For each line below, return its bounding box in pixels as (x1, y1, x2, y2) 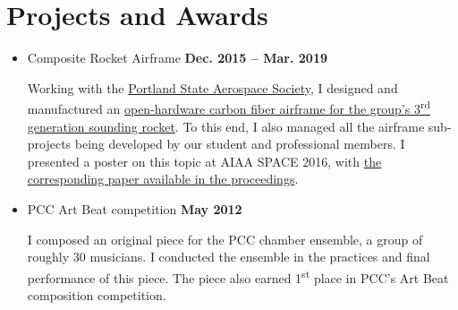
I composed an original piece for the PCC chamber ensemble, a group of (27, 229, 423, 248)
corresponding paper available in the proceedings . (27, 169, 299, 188)
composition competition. (27, 285, 166, 304)
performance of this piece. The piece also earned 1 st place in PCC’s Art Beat (27, 265, 449, 287)
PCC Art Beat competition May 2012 (27, 199, 242, 218)
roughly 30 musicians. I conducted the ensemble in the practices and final (27, 247, 430, 266)
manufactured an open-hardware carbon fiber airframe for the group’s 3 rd (27, 97, 431, 117)
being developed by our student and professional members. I (74, 134, 405, 153)
